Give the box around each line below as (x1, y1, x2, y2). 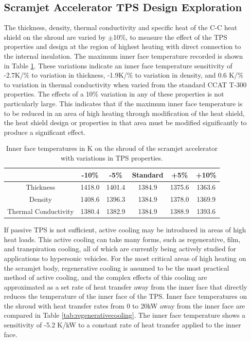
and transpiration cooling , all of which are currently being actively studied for (4, 244, 236, 254)
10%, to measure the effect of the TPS (113, 32, 228, 42)
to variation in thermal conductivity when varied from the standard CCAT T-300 (4, 79, 247, 89)
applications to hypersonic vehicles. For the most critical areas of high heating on (4, 253, 246, 263)
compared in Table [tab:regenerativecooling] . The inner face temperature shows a (4, 310, 246, 320)
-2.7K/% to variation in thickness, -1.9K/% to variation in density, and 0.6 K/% (4, 70, 244, 80)
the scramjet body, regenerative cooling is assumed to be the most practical (4, 262, 229, 273)
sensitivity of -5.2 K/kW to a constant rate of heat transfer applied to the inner (4, 320, 241, 330)
